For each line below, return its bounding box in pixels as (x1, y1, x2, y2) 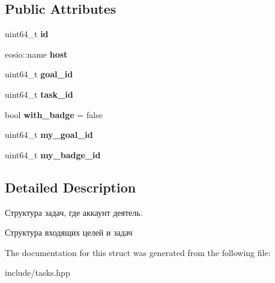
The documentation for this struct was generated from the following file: (5, 246, 271, 258)
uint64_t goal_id (5, 68, 73, 80)
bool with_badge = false (5, 108, 103, 121)
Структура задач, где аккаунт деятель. (5, 206, 143, 218)
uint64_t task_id (5, 88, 73, 100)
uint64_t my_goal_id (5, 128, 93, 141)
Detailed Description (5, 177, 136, 196)
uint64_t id (5, 28, 49, 40)
